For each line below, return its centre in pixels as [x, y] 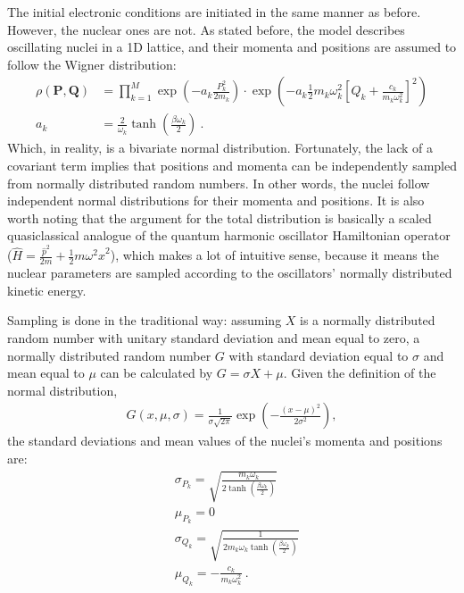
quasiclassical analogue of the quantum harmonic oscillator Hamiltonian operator [229, 235]
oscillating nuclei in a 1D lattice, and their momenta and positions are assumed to [232, 47]
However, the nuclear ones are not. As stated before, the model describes [206, 29]
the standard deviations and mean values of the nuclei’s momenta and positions [225, 441]
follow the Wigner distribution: [92, 64]
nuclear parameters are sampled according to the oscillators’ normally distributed [230, 273]
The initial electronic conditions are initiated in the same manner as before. [214, 12]
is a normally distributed [368, 320]
